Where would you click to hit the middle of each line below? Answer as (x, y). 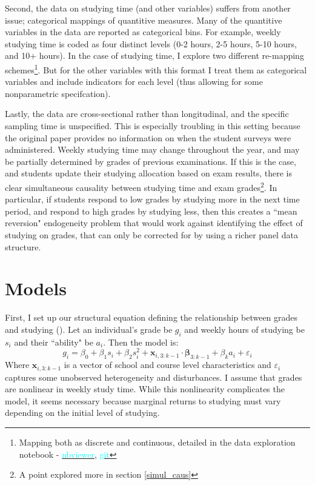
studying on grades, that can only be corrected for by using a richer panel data (151, 235)
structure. (23, 246)
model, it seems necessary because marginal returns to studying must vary (143, 400)
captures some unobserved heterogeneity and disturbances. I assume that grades (154, 377)
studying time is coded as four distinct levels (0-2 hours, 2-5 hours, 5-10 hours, (151, 43)
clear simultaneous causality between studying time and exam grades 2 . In (141, 186)
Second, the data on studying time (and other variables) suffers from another (148, 8)
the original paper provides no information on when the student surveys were (148, 137)
